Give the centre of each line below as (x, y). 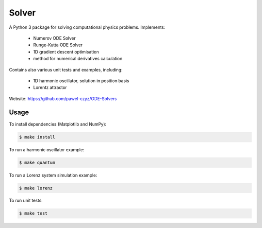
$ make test (33, 213)
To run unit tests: (26, 201)
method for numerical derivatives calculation (78, 59)
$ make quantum (37, 162)
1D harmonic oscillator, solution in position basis (81, 81)
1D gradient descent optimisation (66, 52)
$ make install (37, 137)
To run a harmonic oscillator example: (47, 149)
